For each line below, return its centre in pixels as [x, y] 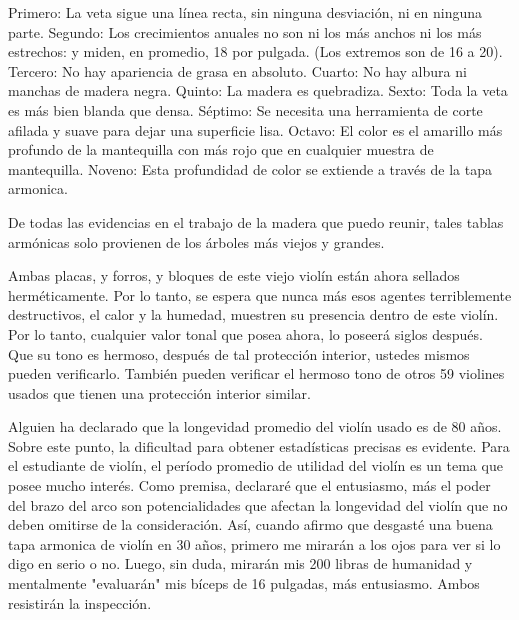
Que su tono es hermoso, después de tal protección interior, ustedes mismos [239, 353]
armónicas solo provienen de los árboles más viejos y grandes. [196, 241]
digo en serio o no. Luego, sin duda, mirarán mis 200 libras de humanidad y [240, 563]
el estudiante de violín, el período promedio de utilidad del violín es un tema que [255, 465]
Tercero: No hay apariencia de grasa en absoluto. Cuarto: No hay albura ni [237, 70]
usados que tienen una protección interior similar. [159, 392]
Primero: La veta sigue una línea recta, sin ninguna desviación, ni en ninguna [245, 12]
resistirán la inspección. [80, 602]
